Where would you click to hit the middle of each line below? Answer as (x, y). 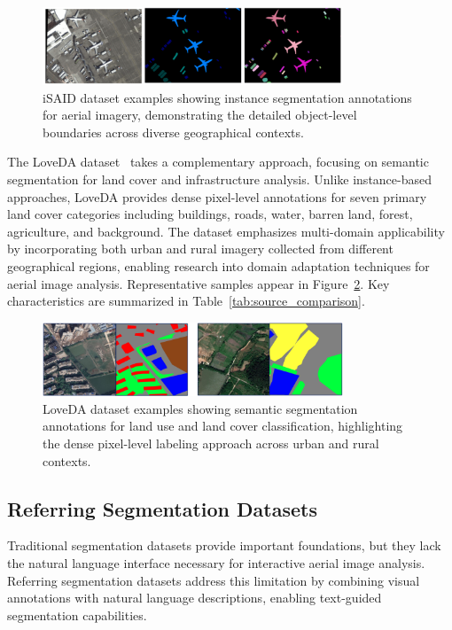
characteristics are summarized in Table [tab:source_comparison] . (186, 301)
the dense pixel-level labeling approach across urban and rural (211, 443)
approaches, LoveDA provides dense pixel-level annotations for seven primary (217, 196)
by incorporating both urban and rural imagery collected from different (200, 249)
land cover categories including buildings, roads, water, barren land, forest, (210, 214)
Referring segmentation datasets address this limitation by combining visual (214, 580)
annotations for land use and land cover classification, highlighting (223, 426)
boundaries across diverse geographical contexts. (173, 132)
